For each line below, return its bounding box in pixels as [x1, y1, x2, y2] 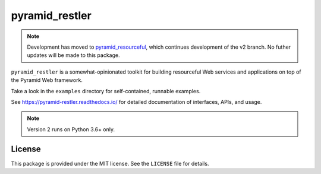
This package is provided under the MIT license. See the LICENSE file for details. [11, 160, 209, 167]
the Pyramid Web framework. [11, 77, 83, 84]
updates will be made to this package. [27, 52, 120, 59]
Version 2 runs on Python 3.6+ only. [27, 125, 115, 133]
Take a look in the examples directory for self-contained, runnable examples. [11, 87, 201, 94]
